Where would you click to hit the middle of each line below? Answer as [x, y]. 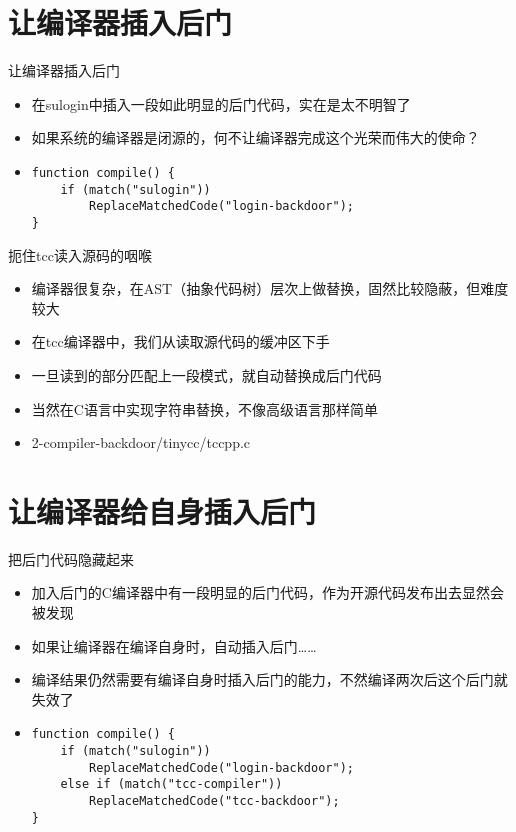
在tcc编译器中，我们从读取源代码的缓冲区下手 [180, 341]
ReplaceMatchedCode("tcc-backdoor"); [214, 801]
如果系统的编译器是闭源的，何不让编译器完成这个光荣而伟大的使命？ [255, 137]
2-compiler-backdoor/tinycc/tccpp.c [141, 442]
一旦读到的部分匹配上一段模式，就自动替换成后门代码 [206, 374]
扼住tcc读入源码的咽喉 [80, 254]
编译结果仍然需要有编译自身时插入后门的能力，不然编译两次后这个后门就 [269, 679]
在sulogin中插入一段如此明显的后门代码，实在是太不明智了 [221, 103]
